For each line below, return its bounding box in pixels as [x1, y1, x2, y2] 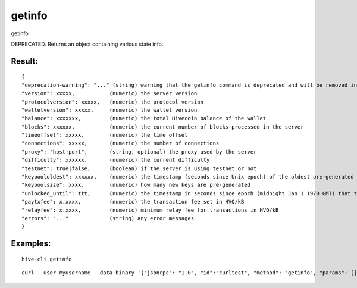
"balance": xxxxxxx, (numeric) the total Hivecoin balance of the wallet [21, 115, 267, 122]
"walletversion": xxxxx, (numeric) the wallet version [21, 107, 198, 113]
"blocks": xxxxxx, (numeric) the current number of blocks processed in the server [21, 123, 304, 130]
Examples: [11, 239, 51, 249]
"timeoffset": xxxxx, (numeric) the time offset [21, 132, 188, 139]
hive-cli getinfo [21, 256, 72, 262]
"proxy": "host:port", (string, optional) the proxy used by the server [21, 148, 257, 155]
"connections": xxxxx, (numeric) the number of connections [21, 140, 220, 147]
